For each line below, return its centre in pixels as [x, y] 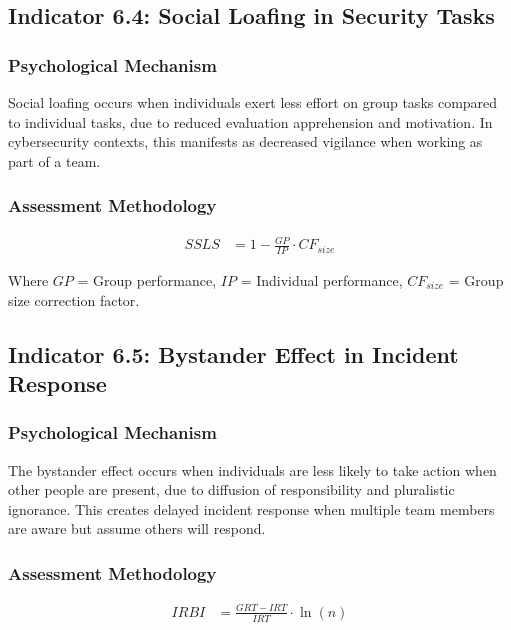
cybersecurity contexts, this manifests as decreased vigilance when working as [245, 141]
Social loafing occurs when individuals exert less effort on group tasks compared [253, 102]
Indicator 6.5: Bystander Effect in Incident [233, 353]
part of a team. [54, 160]
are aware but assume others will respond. [137, 528]
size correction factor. [74, 299]
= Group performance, [147, 279]
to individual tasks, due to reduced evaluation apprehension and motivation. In [250, 121]
